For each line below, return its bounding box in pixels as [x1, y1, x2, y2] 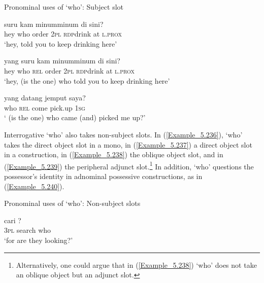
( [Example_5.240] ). [4, 181, 64, 191]
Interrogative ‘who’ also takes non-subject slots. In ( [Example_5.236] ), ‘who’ [4, 129, 243, 139]
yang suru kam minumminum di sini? [4, 55, 120, 66]
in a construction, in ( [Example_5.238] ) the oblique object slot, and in [4, 149, 223, 160]
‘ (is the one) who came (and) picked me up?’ [4, 112, 146, 123]
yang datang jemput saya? [4, 92, 86, 103]
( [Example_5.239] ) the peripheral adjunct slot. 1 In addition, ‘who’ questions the [4, 159, 254, 171]
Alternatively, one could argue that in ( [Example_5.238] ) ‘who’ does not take [16, 259, 257, 270]
